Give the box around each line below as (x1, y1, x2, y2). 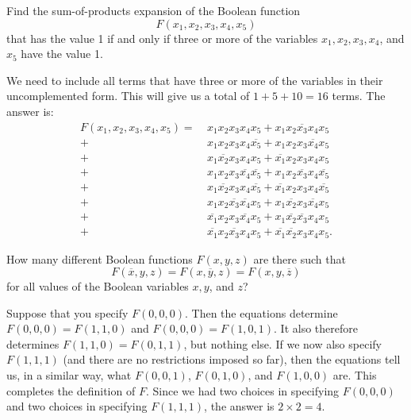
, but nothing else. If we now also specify (183, 335, 382, 352)
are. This (332, 367, 377, 383)
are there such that (253, 250, 346, 267)
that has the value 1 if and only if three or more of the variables (6, 29, 318, 46)
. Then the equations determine (185, 304, 338, 321)
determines (6, 335, 60, 352)
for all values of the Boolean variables (6, 278, 189, 295)
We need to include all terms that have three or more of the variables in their (6, 71, 383, 88)
